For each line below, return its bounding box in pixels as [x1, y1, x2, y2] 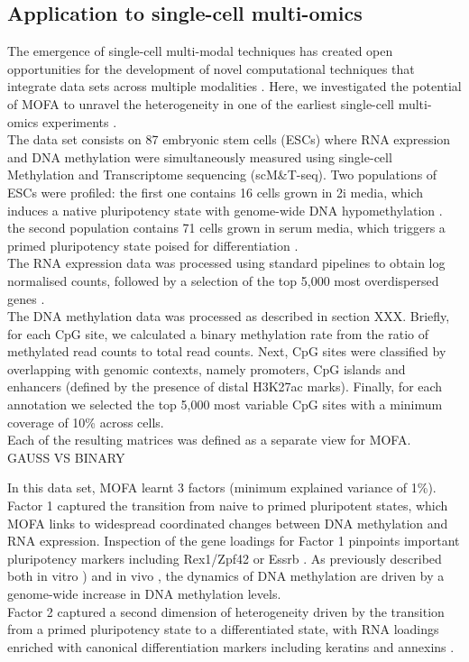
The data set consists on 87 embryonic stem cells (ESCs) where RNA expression [7, 130, 451, 149]
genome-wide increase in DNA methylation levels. [7, 584, 281, 603]
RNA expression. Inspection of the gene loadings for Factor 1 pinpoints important [7, 531, 460, 550]
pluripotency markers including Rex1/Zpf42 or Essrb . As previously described [7, 548, 442, 567]
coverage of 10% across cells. [7, 412, 164, 431]
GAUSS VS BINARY [7, 447, 125, 466]
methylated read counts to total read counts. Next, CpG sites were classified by [7, 342, 446, 361]
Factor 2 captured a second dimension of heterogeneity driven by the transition [7, 602, 445, 621]
